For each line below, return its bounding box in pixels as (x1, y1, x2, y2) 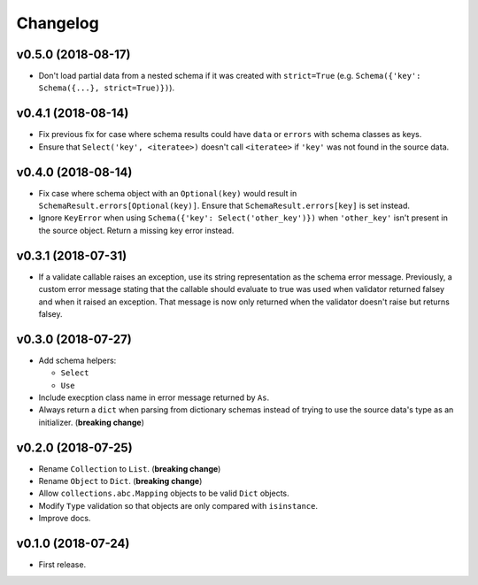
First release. (38, 559, 87, 570)
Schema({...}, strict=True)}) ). (38, 82, 175, 93)
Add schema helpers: (38, 355, 117, 366)
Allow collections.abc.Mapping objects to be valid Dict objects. (38, 488, 289, 499)
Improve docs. (38, 513, 91, 524)
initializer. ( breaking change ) (38, 417, 145, 427)
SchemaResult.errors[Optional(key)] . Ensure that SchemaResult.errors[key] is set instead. (38, 200, 411, 212)
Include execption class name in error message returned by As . (38, 392, 270, 403)
